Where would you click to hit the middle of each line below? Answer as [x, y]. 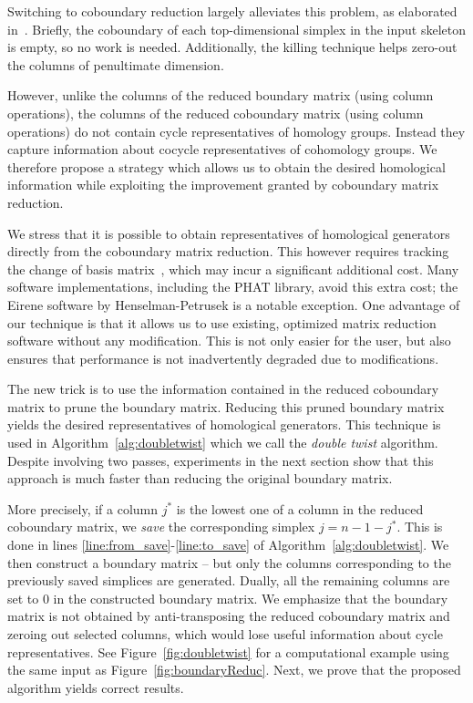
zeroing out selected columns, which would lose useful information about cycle [225, 634]
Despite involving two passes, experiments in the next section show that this [221, 460]
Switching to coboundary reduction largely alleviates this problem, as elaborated [232, 11]
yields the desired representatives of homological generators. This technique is [224, 424]
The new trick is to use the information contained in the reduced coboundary [223, 389]
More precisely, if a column [83, 508]
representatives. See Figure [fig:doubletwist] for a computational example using [228, 651]
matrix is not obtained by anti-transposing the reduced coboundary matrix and [229, 616]
